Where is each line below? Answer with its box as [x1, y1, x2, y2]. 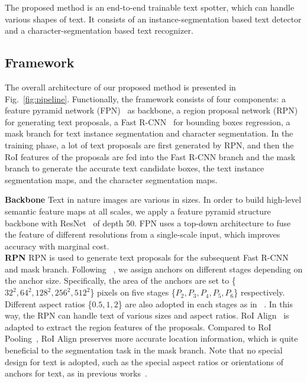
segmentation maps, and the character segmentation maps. [5, 173, 218, 186]
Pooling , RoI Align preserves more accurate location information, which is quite [5, 332, 298, 345]
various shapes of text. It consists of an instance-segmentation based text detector [5, 12, 302, 25]
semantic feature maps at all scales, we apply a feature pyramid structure [5, 205, 271, 217]
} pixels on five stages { [90, 286, 176, 298]
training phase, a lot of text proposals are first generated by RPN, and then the [5, 138, 294, 151]
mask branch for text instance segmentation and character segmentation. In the [5, 127, 293, 139]
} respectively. [234, 286, 285, 298]
